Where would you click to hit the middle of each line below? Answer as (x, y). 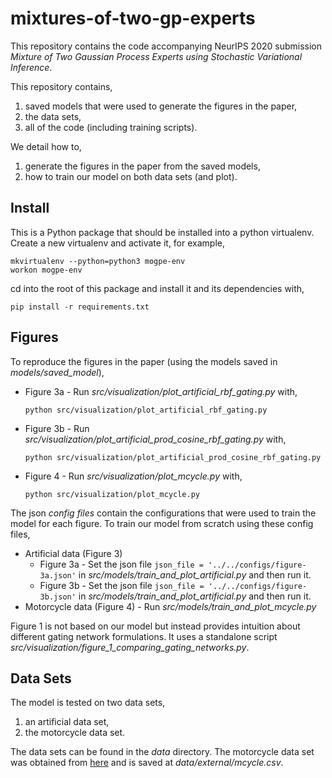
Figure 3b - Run (57, 428)
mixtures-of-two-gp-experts (133, 18)
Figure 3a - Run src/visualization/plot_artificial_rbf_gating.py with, (161, 391)
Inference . (31, 67)
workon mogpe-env (46, 270)
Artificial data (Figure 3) (73, 553)
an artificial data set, (67, 722)
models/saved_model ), (57, 372)
